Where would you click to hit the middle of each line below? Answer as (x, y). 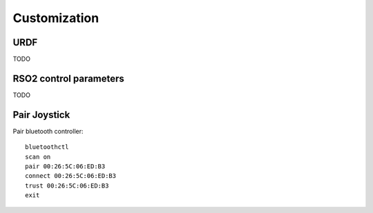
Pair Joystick (41, 115)
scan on (38, 156)
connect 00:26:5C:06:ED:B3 (71, 176)
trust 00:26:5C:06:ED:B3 (67, 185)
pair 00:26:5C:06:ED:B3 (65, 166)
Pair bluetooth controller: (48, 131)
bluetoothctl (47, 147)
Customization (56, 18)
